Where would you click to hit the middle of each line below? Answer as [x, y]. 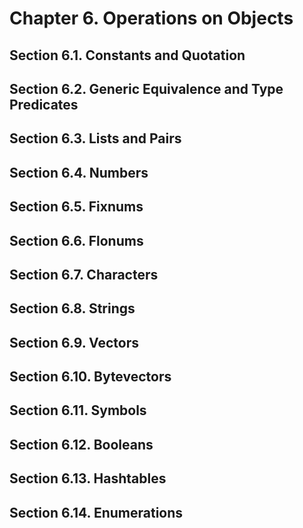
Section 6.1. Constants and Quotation [127, 55]
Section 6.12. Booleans [81, 444]
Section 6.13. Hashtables [88, 478]
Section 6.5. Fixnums [76, 207]
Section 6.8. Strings [72, 308]
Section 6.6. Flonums [76, 240]
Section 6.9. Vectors [74, 342]
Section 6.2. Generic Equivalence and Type [146, 88]
